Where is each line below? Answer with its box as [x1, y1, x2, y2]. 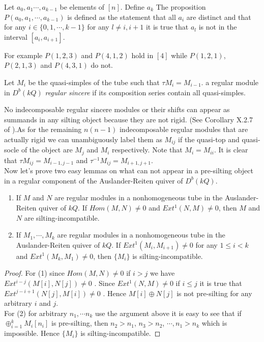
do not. [91, 60, 113, 70]
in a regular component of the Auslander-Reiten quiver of [4, 175, 183, 186]
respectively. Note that [112, 144, 183, 155]
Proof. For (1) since [4, 268, 65, 278]
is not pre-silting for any [177, 287, 252, 298]
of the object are [21, 144, 73, 155]
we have [150, 268, 175, 278]
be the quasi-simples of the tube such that [28, 76, 160, 87]
